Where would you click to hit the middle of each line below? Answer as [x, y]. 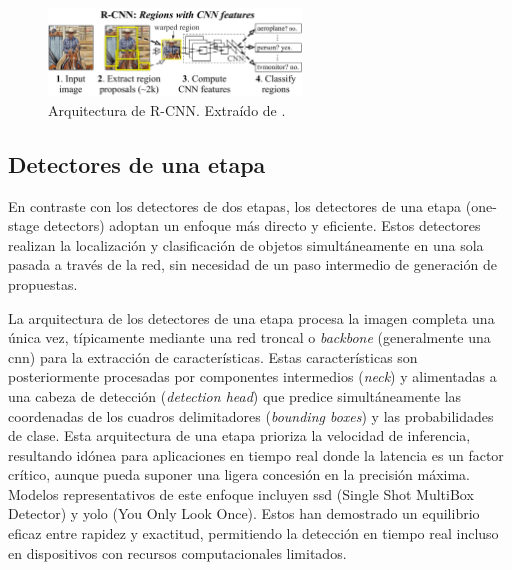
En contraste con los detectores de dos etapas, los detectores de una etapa [235, 205]
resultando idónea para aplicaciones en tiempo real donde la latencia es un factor [256, 454]
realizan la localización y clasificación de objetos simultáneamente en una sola [246, 244]
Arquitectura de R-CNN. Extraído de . [167, 109]
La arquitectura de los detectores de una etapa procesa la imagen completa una [251, 317]
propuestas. [43, 283]
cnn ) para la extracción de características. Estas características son [213, 356]
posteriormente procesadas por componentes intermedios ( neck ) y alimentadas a [252, 376]
